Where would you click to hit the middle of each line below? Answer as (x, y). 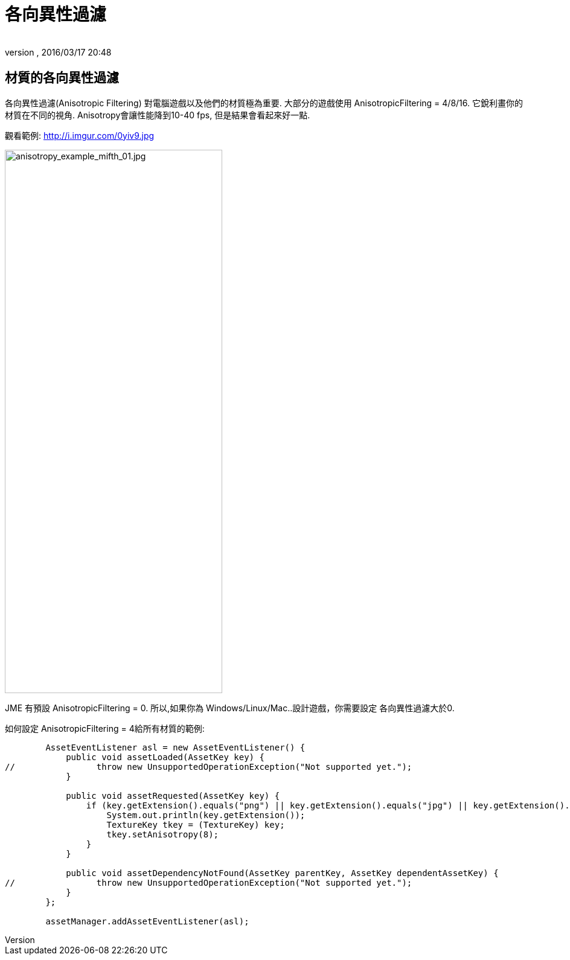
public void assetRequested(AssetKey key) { (173, 795)
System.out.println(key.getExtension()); (206, 815)
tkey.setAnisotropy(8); (163, 834)
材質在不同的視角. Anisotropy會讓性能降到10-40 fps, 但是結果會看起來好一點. (158, 115)
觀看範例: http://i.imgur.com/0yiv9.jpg (80, 135)
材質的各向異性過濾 (62, 78)
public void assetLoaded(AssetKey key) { (165, 757)
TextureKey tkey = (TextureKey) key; (196, 824)
